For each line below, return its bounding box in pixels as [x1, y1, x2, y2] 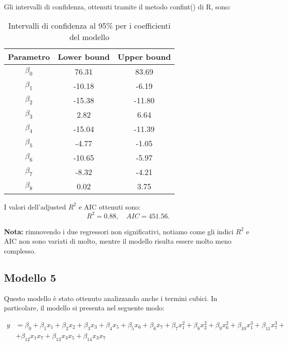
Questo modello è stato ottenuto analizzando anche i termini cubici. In [4, 293, 217, 303]
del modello [69, 31, 109, 43]
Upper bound [117, 50, 171, 62]
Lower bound [58, 50, 110, 62]
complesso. [4, 245, 36, 256]
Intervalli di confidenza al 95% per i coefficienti [8, 19, 171, 31]
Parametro [8, 50, 50, 62]
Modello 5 [4, 269, 56, 285]
